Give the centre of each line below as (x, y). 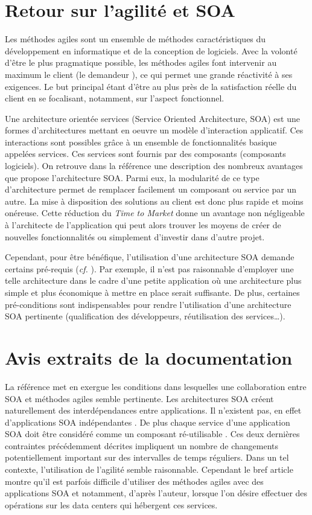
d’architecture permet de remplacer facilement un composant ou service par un (151, 189)
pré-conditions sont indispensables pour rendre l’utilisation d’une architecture (148, 304)
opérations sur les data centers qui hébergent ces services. (111, 504)
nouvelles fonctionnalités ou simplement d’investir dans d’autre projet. (135, 236)
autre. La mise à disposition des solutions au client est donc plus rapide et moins (154, 201)
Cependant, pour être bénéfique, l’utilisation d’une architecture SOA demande (150, 257)
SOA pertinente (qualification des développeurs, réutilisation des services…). (145, 316)
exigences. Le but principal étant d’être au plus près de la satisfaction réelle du (151, 86)
